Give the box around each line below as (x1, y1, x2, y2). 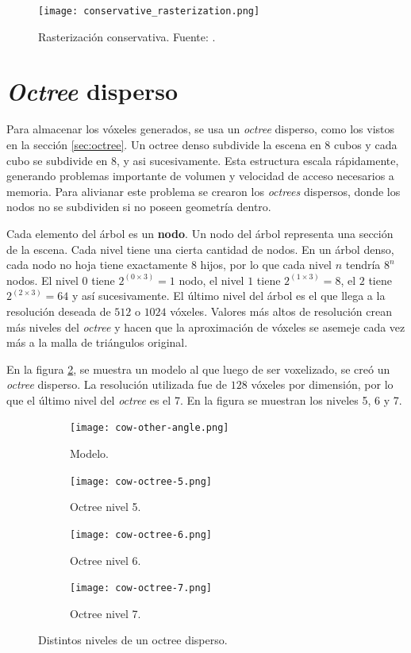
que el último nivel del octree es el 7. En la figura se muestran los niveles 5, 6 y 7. (6, 391, 402, 408)
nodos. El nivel (6, 271, 79, 288)
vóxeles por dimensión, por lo (251, 376, 394, 393)
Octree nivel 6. (70, 551, 141, 568)
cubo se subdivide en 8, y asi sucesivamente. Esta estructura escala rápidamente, (6, 152, 399, 168)
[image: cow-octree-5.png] (70, 475, 212, 487)
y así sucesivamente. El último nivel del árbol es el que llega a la (71, 287, 386, 304)
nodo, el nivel (179, 271, 244, 288)
